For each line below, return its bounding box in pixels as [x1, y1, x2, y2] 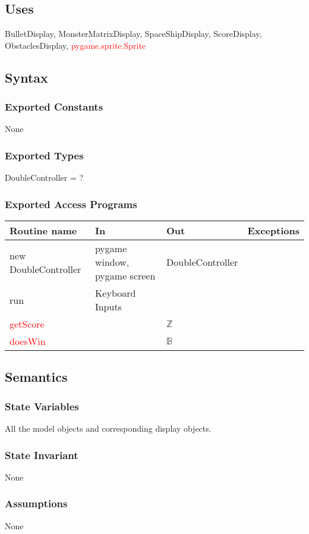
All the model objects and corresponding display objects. [5, 422, 212, 435]
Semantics [5, 367, 68, 386]
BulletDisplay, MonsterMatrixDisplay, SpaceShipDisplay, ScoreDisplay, [5, 27, 262, 40]
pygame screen [94, 269, 156, 283]
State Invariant [5, 447, 78, 462]
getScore [10, 317, 45, 331]
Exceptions [247, 224, 299, 238]
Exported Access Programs [5, 196, 137, 211]
